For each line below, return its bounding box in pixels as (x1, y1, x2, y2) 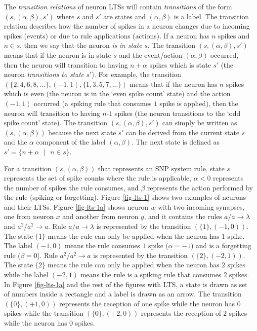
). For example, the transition (91, 69, 181, 79)
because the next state (48, 127, 116, 137)
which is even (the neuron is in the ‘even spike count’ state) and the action (4, 88, 231, 99)
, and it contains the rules (144, 211, 222, 221)
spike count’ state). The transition (4, 117, 108, 128)
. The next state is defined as (131, 137, 219, 147)
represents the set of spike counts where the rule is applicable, (4, 173, 191, 183)
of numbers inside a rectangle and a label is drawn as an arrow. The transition (4, 289, 242, 299)
